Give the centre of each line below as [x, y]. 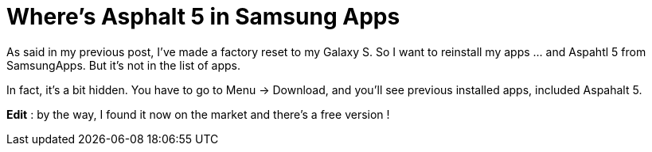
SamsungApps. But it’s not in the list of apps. [123, 65]
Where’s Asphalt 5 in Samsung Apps [203, 17]
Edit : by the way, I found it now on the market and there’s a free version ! [198, 114]
